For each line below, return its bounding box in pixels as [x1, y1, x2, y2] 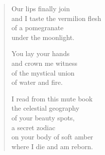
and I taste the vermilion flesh [11, 13, 101, 23]
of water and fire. [11, 77, 63, 87]
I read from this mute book [11, 93, 93, 103]
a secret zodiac [11, 122, 55, 132]
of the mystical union [11, 67, 75, 77]
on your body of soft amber [11, 132, 93, 142]
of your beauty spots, [11, 112, 75, 122]
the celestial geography [11, 103, 80, 113]
